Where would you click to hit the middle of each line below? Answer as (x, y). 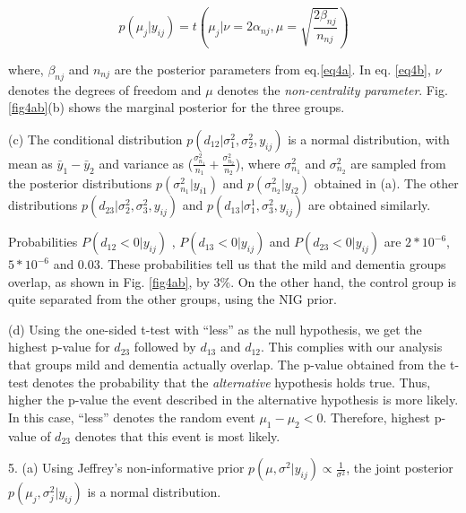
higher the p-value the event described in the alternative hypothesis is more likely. (233, 400)
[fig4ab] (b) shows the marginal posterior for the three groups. (177, 107)
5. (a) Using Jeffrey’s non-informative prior (126, 468)
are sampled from (398, 163)
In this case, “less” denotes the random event (132, 417)
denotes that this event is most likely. (177, 435)
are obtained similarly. (369, 205)
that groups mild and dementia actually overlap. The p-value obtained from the (227, 365)
